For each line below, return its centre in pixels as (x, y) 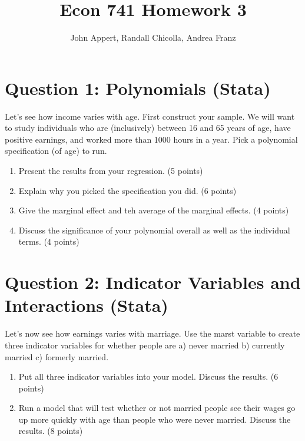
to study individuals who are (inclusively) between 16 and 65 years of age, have (148, 128)
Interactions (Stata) (87, 305)
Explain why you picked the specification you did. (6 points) (127, 190)
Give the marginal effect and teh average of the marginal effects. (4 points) (154, 210)
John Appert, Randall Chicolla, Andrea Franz (153, 37)
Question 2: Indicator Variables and (153, 282)
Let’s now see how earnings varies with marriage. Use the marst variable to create (152, 333)
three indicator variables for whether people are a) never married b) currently (145, 345)
